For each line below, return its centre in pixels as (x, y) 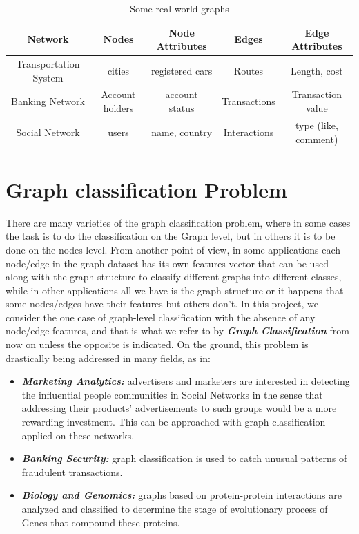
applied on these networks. (78, 435)
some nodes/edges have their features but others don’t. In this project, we (162, 304)
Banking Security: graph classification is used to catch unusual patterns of (184, 458)
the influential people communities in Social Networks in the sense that (172, 394)
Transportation (48, 64)
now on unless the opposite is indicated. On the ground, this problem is (157, 344)
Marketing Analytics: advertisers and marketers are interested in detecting (186, 381)
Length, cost (317, 70)
